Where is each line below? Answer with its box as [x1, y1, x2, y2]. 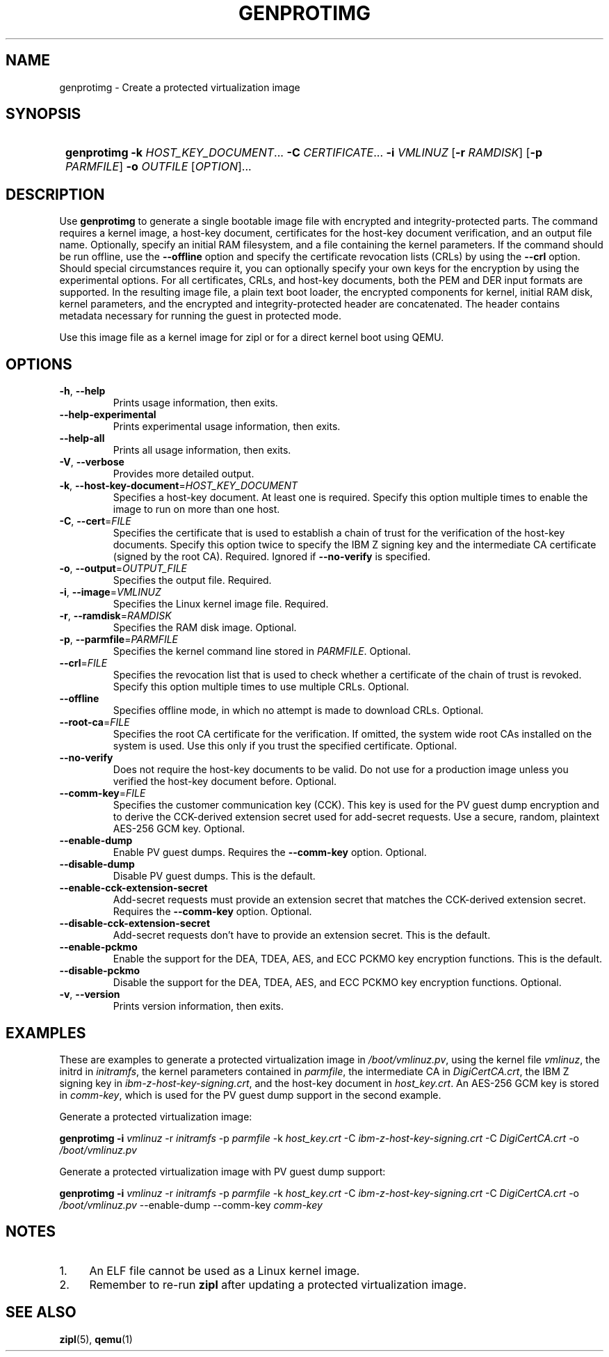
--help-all [59, 432, 105, 445]
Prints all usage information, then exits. [113, 444, 291, 457]
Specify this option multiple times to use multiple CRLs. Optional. [113, 681, 409, 693]
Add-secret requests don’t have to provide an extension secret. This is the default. [113, 929, 491, 942]
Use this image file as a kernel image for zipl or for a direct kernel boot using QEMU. [59, 331, 444, 344]
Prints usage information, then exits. [113, 397, 278, 409]
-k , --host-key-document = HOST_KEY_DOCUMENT [59, 479, 298, 492]
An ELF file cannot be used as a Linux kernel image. [89, 1263, 360, 1278]
